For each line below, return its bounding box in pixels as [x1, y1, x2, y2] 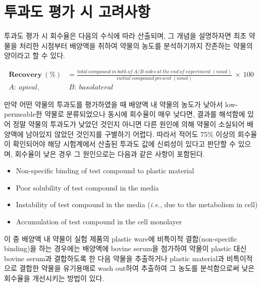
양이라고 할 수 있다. [4, 50, 65, 61]
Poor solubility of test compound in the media [16, 182, 159, 193]
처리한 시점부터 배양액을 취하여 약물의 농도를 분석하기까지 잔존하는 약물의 [19, 40, 253, 51]
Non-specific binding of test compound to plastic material [16, 165, 194, 176]
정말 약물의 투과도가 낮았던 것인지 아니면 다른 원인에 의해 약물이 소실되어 [13, 118, 245, 129]
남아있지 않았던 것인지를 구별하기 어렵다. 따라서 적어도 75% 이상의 [26, 128, 235, 139]
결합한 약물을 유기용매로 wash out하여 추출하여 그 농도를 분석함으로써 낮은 [19, 263, 255, 273]
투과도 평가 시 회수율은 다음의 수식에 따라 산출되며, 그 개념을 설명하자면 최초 [4, 30, 247, 41]
